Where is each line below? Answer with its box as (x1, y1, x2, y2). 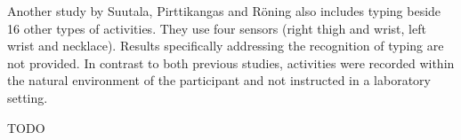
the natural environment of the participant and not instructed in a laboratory (7, 71, 431, 89)
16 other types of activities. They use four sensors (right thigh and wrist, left (7, 19, 426, 37)
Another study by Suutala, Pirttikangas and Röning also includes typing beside (7, 2, 441, 19)
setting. (7, 88, 48, 106)
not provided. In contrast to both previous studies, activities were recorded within (7, 53, 455, 72)
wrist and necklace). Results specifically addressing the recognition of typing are (7, 36, 444, 55)
